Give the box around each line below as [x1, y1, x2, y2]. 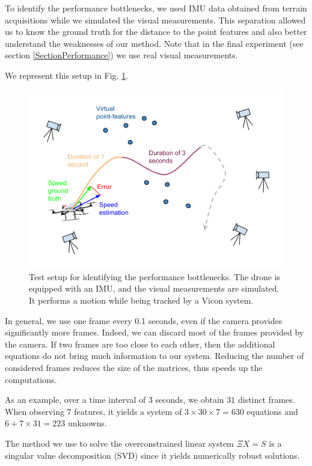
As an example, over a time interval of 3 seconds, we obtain [5, 393, 224, 406]
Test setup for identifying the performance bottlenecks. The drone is [29, 270, 281, 283]
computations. [5, 373, 57, 385]
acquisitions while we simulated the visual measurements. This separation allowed [5, 13, 306, 26]
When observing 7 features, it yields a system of [5, 405, 182, 417]
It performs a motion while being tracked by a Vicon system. [29, 294, 254, 306]
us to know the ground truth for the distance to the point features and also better [5, 25, 307, 38]
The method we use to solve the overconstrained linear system [5, 437, 234, 449]
